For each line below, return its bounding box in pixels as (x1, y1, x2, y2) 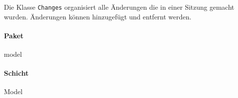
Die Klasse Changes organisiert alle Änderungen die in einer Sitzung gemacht (4, 2, 235, 12)
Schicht (4, 68, 29, 78)
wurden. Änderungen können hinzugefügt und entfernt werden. (4, 11, 192, 21)
